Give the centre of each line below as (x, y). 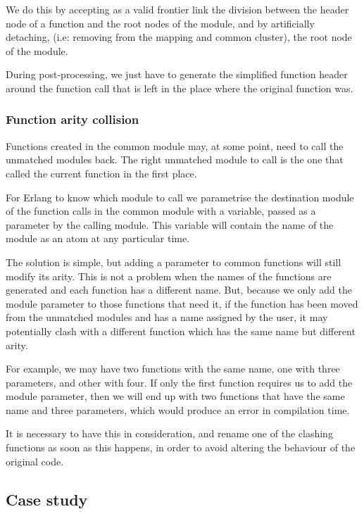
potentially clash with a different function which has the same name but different (181, 331)
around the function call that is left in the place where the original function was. (180, 88)
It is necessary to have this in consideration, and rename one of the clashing (169, 433)
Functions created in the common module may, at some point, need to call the (175, 145)
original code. (35, 461)
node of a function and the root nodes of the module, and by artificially (160, 23)
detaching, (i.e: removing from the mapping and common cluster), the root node (179, 37)
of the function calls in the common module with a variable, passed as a (161, 211)
